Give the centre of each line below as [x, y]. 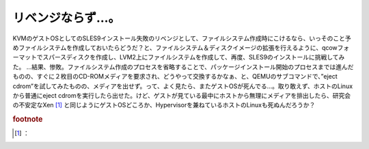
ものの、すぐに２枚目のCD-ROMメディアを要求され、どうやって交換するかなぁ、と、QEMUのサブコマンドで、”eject [175, 77]
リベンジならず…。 [67, 18]
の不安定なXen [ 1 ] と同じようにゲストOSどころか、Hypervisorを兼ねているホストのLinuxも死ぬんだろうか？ [164, 105]
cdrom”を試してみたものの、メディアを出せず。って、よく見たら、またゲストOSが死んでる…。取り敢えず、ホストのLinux [183, 86]
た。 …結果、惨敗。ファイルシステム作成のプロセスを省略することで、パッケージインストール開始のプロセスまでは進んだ [183, 67]
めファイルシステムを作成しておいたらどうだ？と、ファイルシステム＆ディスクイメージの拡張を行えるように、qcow [175, 47]
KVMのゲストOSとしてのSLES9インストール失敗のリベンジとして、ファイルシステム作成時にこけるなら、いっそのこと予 [182, 38]
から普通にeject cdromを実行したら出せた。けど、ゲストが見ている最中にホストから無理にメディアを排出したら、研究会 [182, 95]
